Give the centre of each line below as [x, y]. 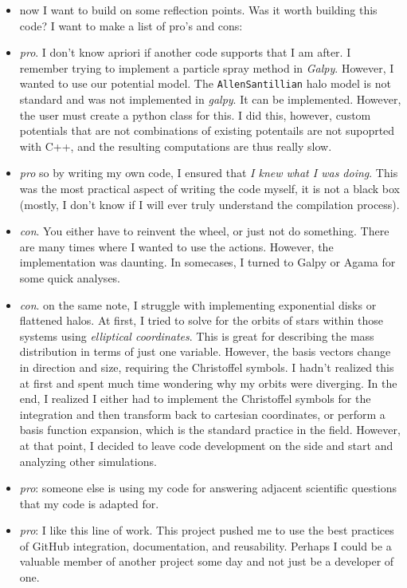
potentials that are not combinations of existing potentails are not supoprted [207, 130]
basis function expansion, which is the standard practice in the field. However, [210, 430]
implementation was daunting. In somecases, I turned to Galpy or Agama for [207, 262]
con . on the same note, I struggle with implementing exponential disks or [198, 304]
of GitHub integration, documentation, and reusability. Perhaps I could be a [205, 545]
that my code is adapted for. [89, 503]
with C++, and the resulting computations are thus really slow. [176, 146]
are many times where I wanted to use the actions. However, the [176, 246]
